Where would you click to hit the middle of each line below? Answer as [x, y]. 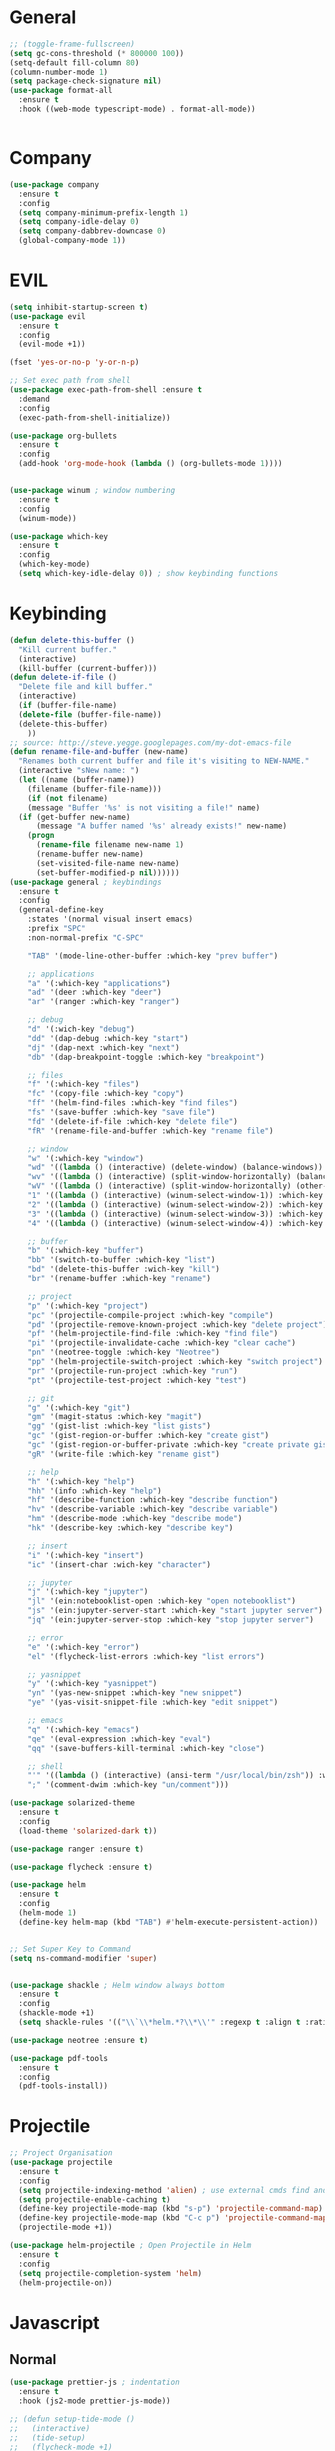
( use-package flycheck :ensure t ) [81, 1867]
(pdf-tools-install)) [63, 2086]
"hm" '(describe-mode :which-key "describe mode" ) [135, 1519]
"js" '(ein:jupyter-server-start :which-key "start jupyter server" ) [175, 1611]
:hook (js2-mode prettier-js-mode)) [94, 2401]
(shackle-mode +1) [57, 2013]
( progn [41, 836]
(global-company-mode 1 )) [72, 241]
